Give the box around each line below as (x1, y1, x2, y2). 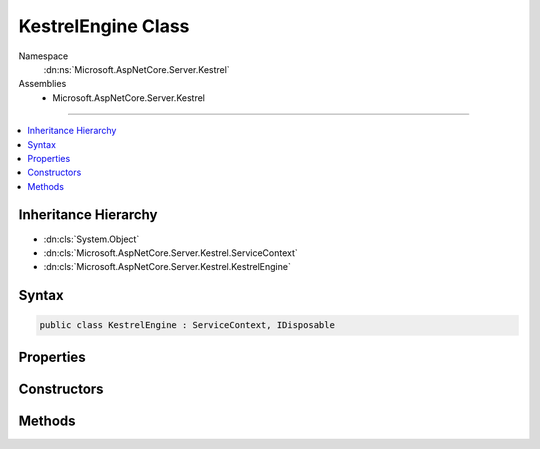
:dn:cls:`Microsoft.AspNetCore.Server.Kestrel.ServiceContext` (43, 246, 299, 259)
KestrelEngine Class (18, 15, 190, 37)
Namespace (18, 50, 69, 62)
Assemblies (18, 78, 67, 90)
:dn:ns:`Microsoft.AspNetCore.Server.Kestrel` (43, 63, 230, 75)
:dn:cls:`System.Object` (43, 233, 140, 245)
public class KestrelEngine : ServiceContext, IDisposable (39, 320, 335, 331)
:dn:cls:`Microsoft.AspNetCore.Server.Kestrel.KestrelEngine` (43, 261, 292, 273)
